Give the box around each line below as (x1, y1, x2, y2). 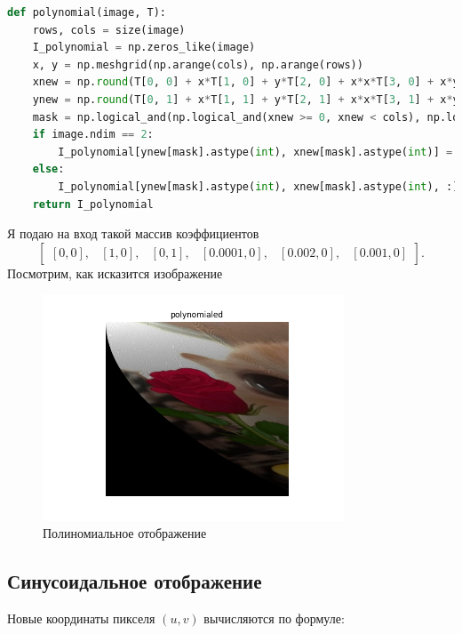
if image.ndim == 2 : (32, 128, 154, 141)
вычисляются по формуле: (203, 609, 345, 628)
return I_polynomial (32, 197, 154, 211)
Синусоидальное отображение (7, 567, 262, 595)
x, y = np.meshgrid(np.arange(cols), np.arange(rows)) (32, 58, 363, 71)
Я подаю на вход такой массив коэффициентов (7, 224, 259, 243)
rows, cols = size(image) (32, 23, 186, 36)
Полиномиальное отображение (43, 524, 207, 542)
